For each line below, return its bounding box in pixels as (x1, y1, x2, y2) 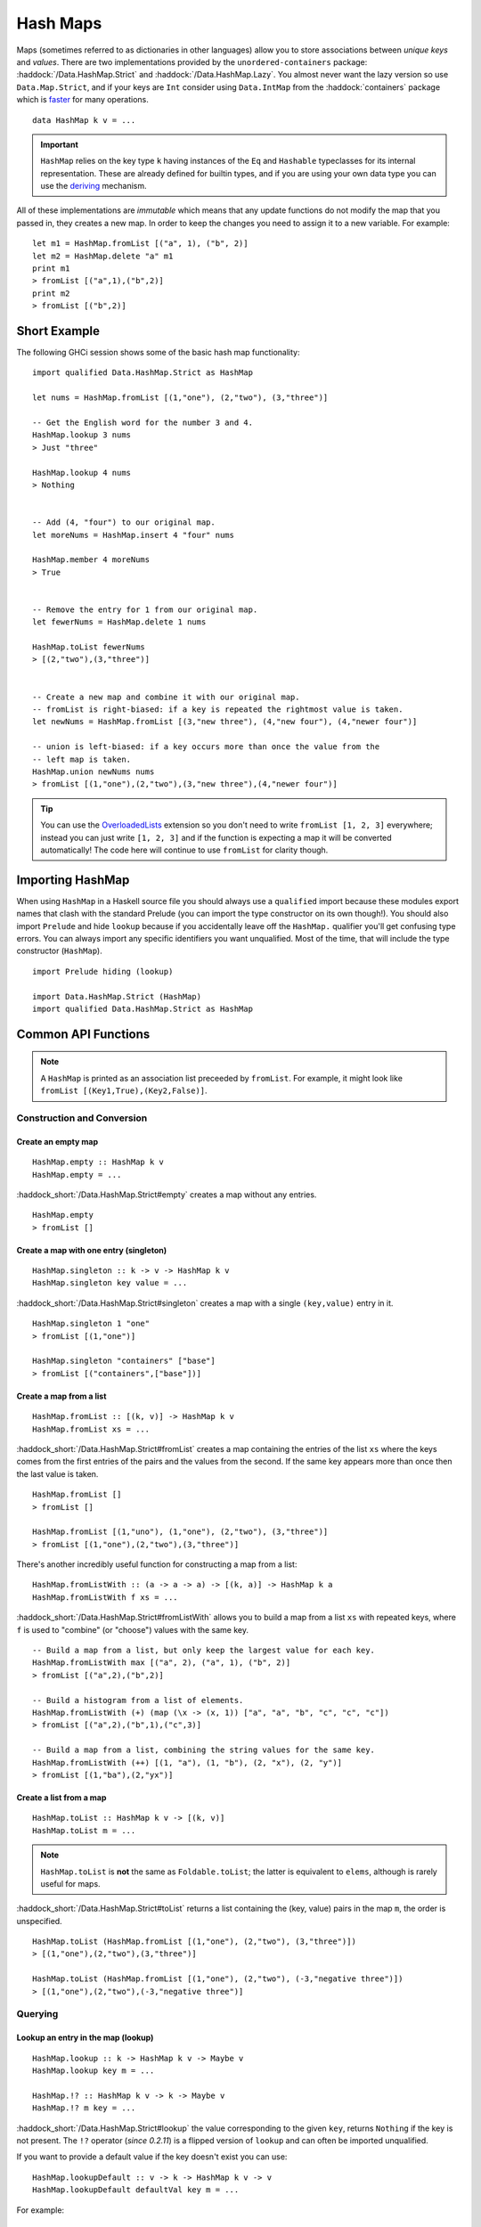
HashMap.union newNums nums (32, 766, 155, 777)
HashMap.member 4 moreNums (32, 555, 151, 565)
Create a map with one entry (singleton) (16, 1244, 167, 1255)
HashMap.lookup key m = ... (32, 2065, 155, 2076)
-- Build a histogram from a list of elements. (32, 1695, 244, 1705)
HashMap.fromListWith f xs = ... (32, 1592, 178, 1603)
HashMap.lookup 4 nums (32, 468, 132, 477)
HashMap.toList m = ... (32, 1825, 136, 1835)
